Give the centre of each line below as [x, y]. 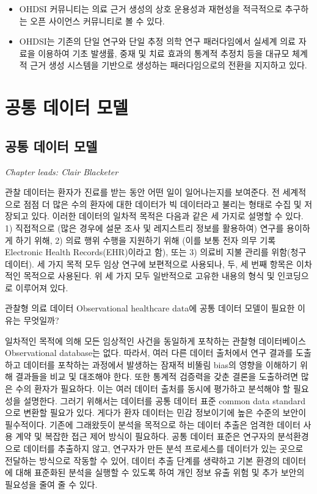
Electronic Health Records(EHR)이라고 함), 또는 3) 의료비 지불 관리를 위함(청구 [156, 252]
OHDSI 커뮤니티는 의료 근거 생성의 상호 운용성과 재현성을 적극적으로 [151, 9]
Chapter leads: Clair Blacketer [62, 171]
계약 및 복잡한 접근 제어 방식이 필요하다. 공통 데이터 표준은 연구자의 [145, 436]
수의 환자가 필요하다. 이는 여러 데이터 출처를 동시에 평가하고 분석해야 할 [153, 389]
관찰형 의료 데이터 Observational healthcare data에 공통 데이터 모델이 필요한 [150, 308]
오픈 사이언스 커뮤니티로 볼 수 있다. [97, 20]
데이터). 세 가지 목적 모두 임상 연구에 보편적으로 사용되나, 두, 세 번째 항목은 [149, 263]
